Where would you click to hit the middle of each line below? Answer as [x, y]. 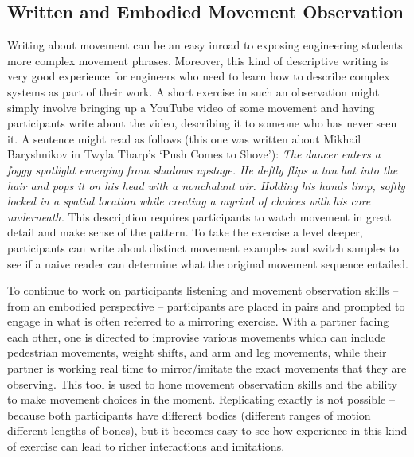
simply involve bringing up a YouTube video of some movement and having [191, 107]
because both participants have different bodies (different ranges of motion [189, 414]
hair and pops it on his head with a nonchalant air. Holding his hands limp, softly [206, 185]
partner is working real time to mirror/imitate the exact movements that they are [207, 368]
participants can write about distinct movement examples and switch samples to [203, 247]
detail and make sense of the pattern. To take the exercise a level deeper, [185, 232]
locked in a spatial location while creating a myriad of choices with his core [189, 201]
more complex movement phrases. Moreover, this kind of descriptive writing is [198, 60]
